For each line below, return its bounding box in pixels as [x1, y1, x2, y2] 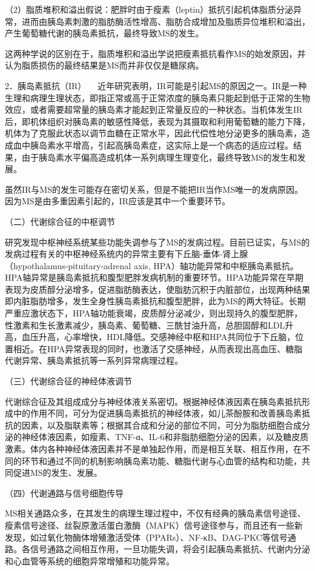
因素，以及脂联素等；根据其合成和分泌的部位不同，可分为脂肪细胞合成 [21, 418, 302, 431]
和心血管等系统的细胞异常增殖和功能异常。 [5, 554, 174, 567]
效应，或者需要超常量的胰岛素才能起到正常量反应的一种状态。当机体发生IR [5, 103, 303, 116]
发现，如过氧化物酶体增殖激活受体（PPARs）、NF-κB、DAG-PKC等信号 [5, 530, 288, 543]
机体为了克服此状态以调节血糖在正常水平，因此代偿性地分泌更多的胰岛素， [5, 127, 302, 139]
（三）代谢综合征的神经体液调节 [5, 375, 132, 387]
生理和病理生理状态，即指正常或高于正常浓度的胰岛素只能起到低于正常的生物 [5, 91, 310, 104]
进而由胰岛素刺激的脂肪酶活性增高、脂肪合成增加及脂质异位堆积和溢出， [21, 15, 310, 27]
